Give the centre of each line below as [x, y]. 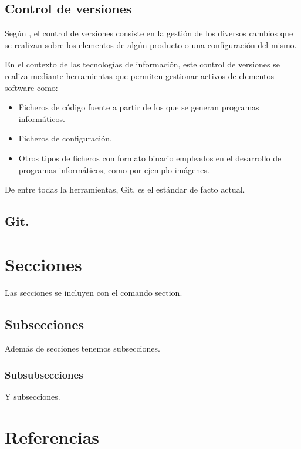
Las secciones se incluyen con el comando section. [94, 292]
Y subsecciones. [33, 396]
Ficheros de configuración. [65, 138]
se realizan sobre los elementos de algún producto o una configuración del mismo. [151, 44]
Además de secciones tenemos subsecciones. [82, 348]
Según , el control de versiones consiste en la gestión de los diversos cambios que [149, 33]
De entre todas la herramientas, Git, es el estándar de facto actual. [125, 189]
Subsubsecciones [44, 374]
